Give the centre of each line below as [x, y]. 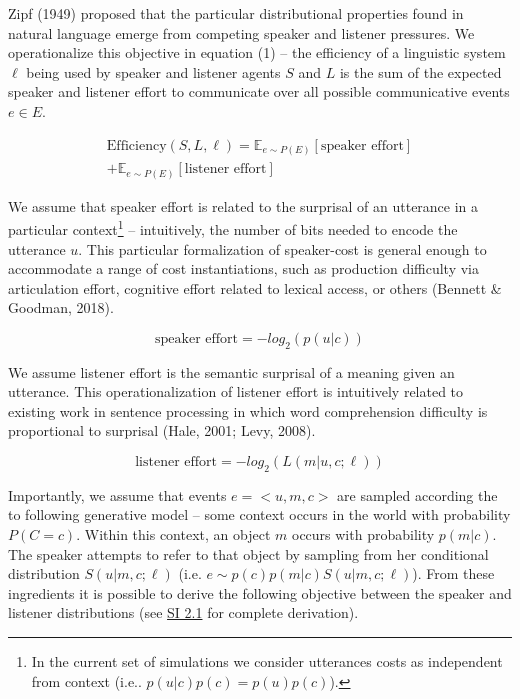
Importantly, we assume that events [117, 494]
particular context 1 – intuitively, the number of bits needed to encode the [233, 227]
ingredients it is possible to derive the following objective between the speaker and [260, 592]
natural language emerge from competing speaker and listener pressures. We [241, 32]
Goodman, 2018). [61, 307]
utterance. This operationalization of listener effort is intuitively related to [236, 391]
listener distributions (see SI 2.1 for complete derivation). [183, 612]
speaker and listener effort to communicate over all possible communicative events [259, 91]
